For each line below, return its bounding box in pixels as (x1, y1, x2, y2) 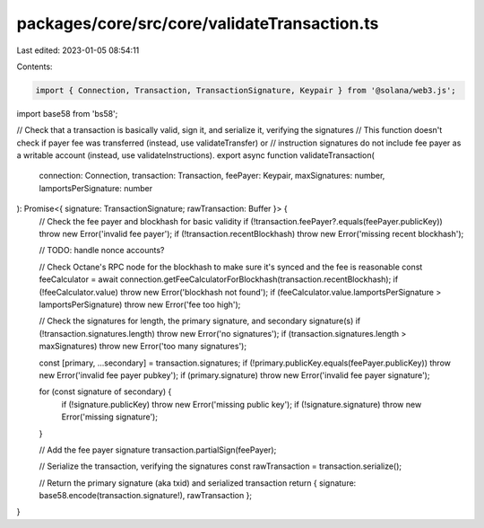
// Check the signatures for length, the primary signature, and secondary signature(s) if (39, 315, 361, 327)
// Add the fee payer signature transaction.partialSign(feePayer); (39, 444, 277, 455)
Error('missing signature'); (61, 411, 159, 422)
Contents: (16, 61, 53, 72)
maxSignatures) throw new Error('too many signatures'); (39, 341, 246, 352)
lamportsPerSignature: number (39, 182, 153, 193)
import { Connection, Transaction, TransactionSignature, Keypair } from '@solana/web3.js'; (35, 85, 456, 95)
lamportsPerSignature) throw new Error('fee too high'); (39, 299, 241, 310)
